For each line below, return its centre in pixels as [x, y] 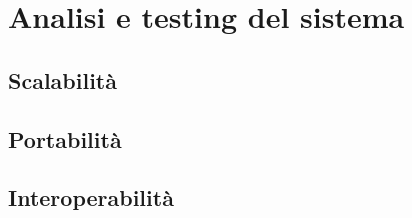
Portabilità [65, 138]
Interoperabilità [91, 197]
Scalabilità [62, 79]
